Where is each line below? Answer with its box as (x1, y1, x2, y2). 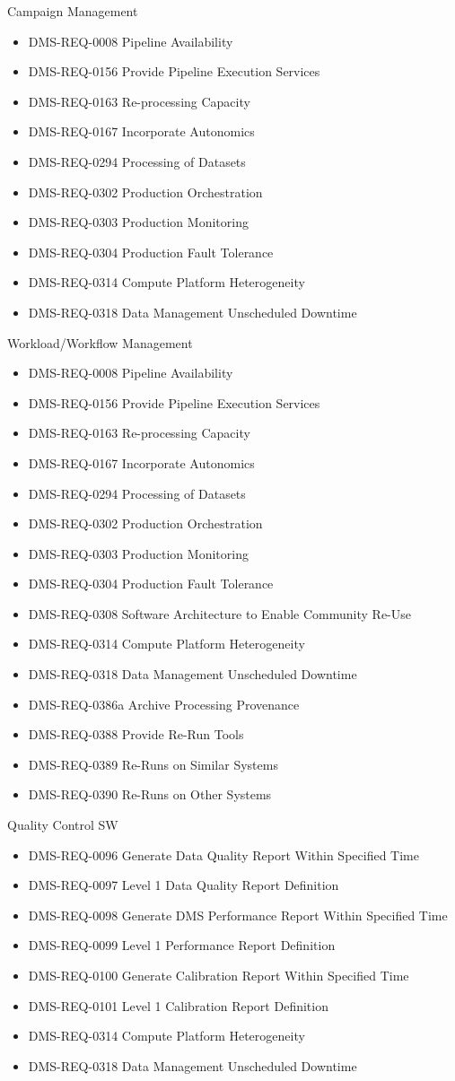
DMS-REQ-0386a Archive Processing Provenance (28, 694, 300, 713)
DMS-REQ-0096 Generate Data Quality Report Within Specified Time (28, 845, 419, 864)
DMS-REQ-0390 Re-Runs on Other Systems (28, 785, 272, 804)
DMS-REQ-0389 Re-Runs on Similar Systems (28, 754, 278, 773)
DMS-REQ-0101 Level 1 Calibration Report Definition (28, 996, 328, 1015)
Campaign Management (7, 2, 138, 20)
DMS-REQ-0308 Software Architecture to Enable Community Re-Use (28, 604, 411, 623)
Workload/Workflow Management (7, 333, 193, 352)
